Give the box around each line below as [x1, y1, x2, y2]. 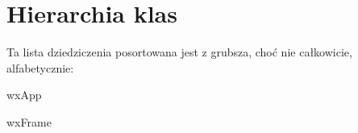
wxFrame [6, 113, 52, 130]
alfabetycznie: [6, 59, 74, 76]
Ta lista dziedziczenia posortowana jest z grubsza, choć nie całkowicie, [6, 44, 352, 60]
